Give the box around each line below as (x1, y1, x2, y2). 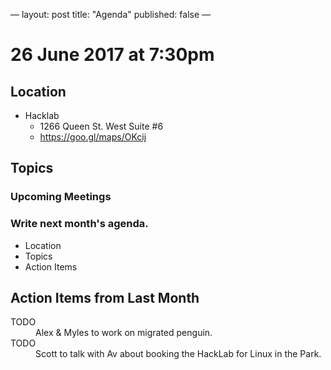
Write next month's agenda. (10, 217, 149, 231)
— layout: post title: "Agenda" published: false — (10, 9, 212, 20)
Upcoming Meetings (10, 190, 112, 204)
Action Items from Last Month (10, 290, 200, 306)
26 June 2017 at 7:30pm (10, 44, 215, 66)
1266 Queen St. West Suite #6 (39, 120, 164, 132)
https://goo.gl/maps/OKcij (39, 131, 147, 143)
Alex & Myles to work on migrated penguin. (35, 327, 213, 339)
